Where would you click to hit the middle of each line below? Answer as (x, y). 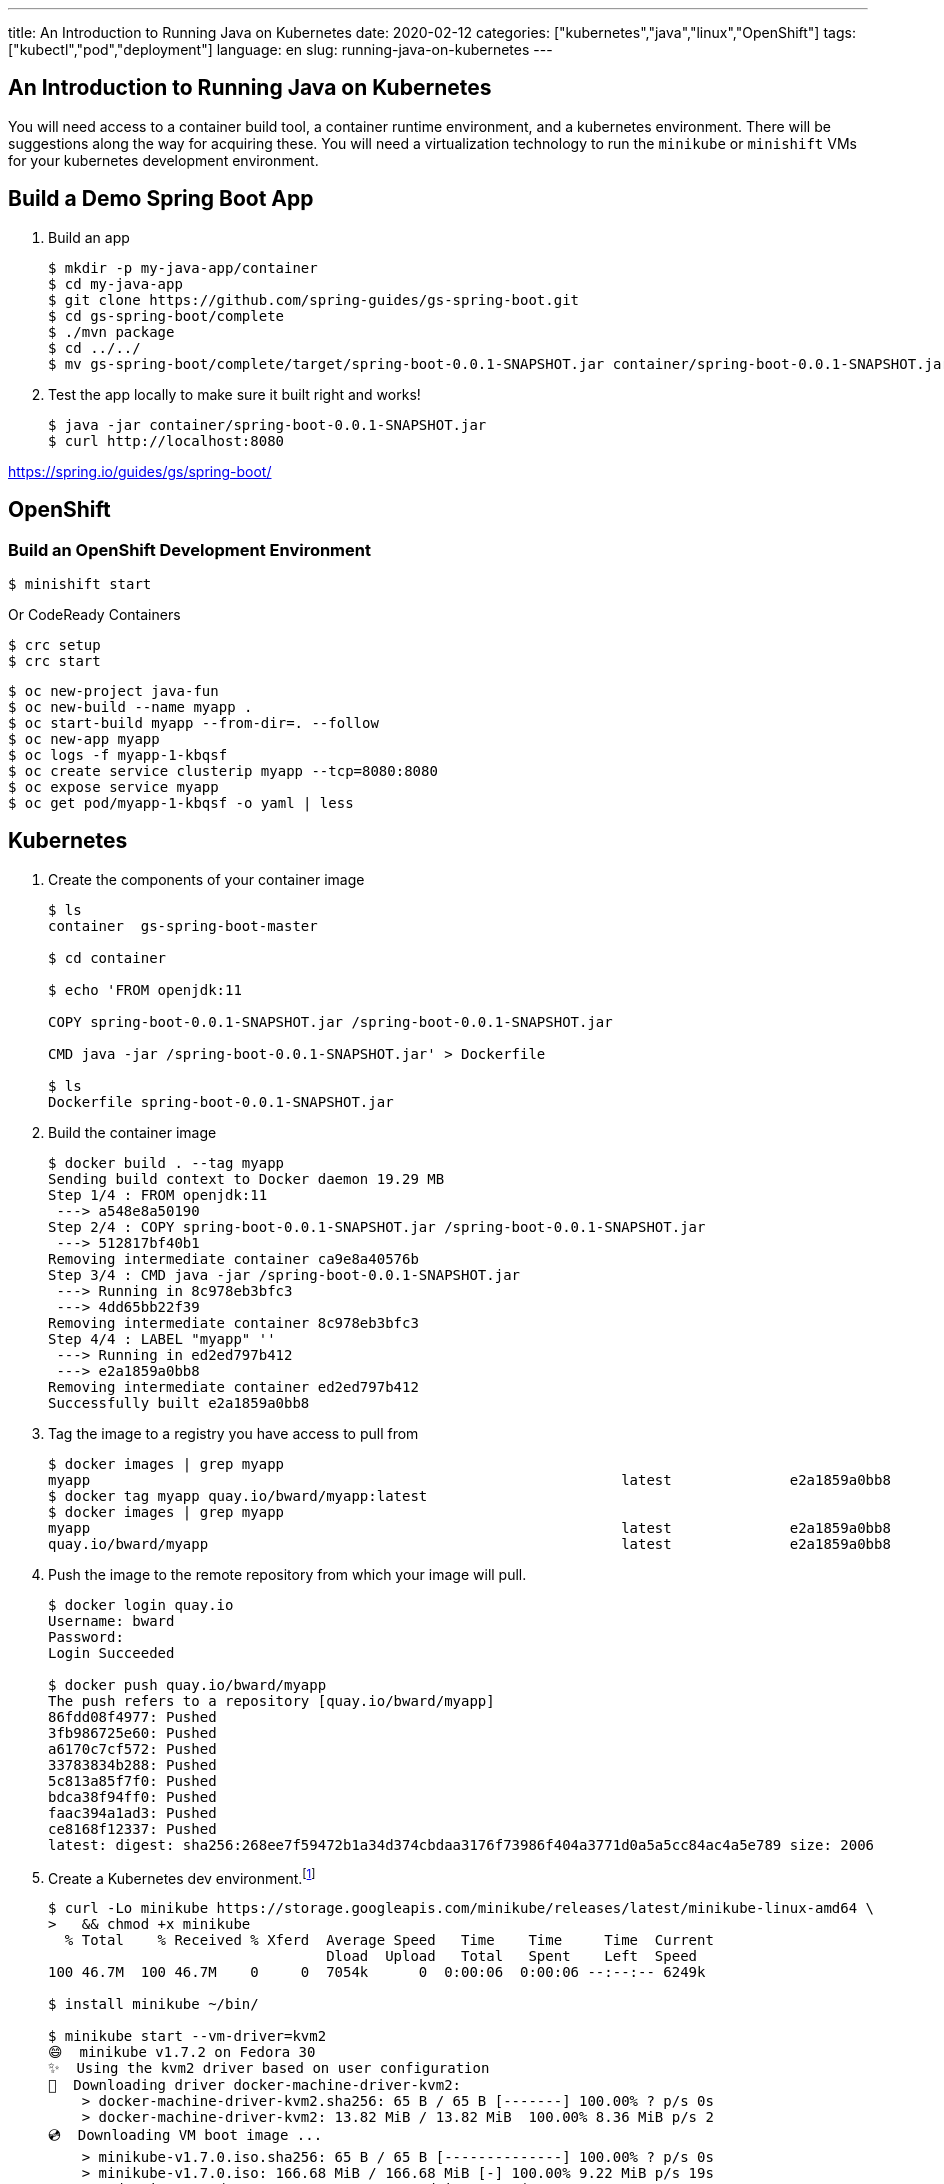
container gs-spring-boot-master (183, 925)
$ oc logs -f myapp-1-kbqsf (118, 754)
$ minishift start (80, 583)
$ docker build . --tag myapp (166, 1162)
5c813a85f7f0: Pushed (132, 1780)
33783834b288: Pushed (132, 1764)
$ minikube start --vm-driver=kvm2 (187, 2036)
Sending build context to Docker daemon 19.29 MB (246, 1178)
